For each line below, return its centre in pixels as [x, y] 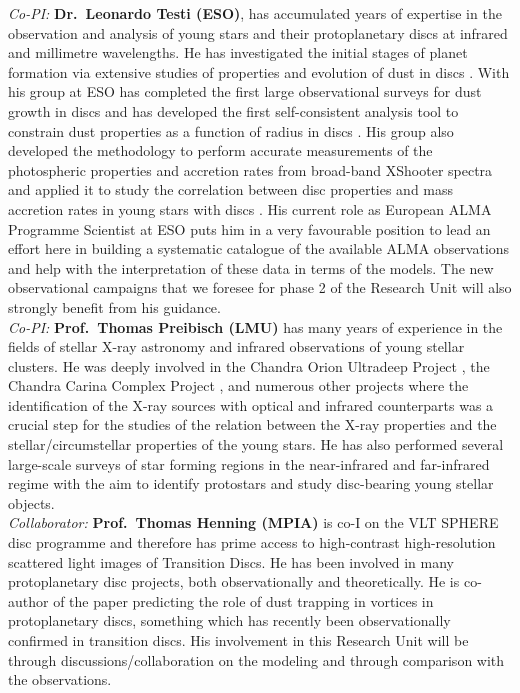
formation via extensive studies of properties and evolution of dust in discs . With [259, 71]
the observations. [60, 679]
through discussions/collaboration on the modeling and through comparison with [256, 659]
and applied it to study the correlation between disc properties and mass [231, 189]
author [28, 600]
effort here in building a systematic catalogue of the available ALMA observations [259, 248]
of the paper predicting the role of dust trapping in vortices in [243, 600]
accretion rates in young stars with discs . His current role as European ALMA [250, 208]
